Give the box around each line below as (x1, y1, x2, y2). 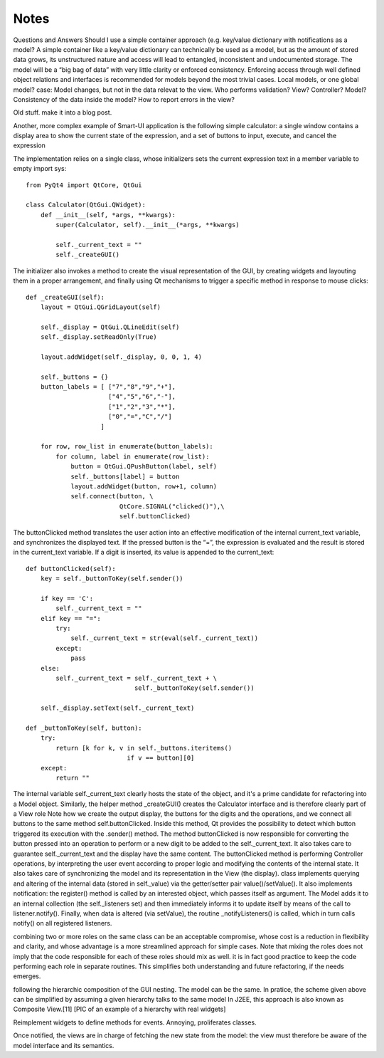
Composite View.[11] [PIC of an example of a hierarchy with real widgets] (13, 1005, 226, 1014)
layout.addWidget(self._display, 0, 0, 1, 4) (40, 352, 203, 361)
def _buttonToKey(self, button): (26, 723, 142, 732)
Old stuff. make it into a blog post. (13, 108, 112, 117)
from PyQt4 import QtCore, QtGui (26, 181, 142, 189)
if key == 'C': (40, 595, 94, 602)
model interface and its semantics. (13, 1041, 114, 1049)
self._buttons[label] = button (70, 472, 180, 481)
